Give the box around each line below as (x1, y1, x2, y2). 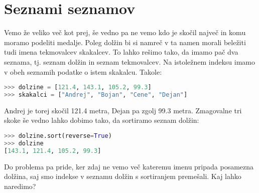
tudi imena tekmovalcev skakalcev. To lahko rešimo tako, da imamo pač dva (4, 47, 238, 57)
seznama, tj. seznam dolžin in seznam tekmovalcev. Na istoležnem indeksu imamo (4, 56, 255, 67)
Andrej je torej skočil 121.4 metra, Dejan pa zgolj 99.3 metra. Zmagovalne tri (4, 105, 242, 115)
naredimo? (4, 180, 36, 191)
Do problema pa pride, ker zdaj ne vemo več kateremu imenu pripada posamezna (4, 161, 254, 171)
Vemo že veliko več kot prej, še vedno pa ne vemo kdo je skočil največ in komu (4, 27, 246, 38)
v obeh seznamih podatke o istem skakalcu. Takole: (4, 66, 162, 77)
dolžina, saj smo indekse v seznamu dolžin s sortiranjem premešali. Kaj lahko (4, 171, 241, 181)
